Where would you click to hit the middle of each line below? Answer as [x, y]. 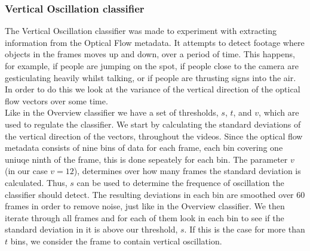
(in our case [26, 171]
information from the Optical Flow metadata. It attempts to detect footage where [155, 42]
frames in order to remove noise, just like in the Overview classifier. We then [145, 206]
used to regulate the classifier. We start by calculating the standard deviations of [153, 124]
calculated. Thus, [36, 182]
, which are [279, 112]
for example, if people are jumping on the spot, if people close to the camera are [152, 66]
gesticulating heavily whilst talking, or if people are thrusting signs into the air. [151, 77]
